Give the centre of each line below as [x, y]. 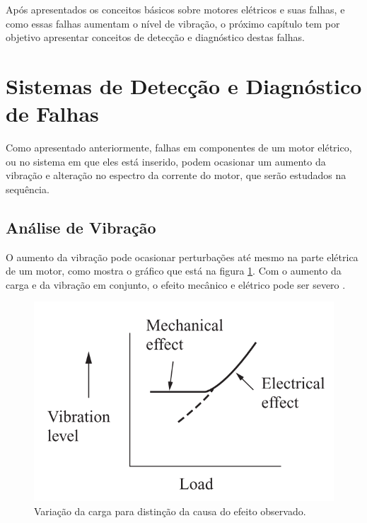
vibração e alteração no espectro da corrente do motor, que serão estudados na [176, 175]
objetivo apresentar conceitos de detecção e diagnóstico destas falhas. [155, 37]
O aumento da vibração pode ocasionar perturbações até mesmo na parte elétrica [182, 257]
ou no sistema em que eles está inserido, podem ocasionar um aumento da [166, 161]
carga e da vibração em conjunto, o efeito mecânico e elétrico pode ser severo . [176, 284]
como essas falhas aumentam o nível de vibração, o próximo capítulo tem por [173, 23]
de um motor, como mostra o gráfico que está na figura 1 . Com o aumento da [174, 271]
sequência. [28, 189]
